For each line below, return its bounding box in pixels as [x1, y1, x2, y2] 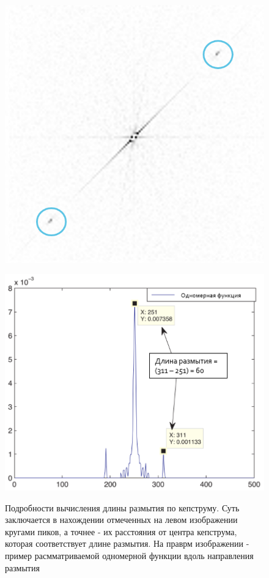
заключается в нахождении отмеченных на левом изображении [5, 513, 238, 526]
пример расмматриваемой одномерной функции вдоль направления [5, 549, 254, 561]
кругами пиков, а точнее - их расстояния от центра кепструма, [5, 525, 237, 538]
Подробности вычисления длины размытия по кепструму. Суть [5, 501, 240, 514]
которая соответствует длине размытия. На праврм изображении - [5, 537, 249, 550]
